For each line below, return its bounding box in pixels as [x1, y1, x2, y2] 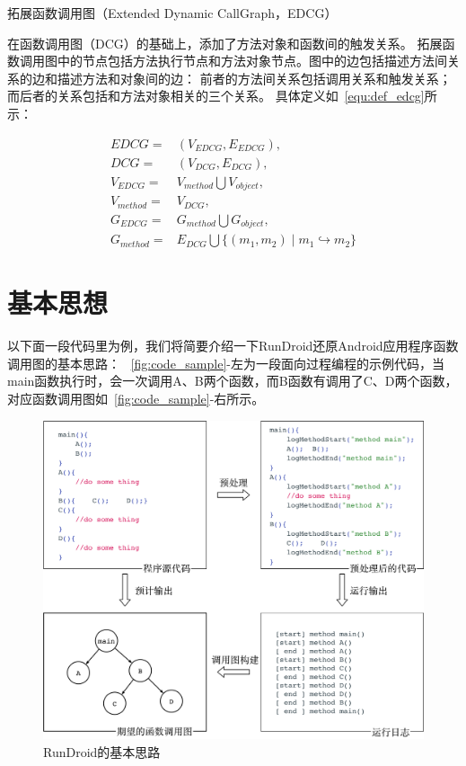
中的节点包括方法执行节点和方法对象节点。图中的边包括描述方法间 [57, 51, 447, 70]
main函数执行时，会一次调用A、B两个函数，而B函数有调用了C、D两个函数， [7, 371, 458, 390]
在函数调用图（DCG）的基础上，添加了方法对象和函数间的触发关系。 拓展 [7, 33, 443, 52]
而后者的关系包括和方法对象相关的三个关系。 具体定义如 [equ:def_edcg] [7, 86, 425, 105]
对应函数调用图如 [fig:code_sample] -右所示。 [7, 389, 265, 408]
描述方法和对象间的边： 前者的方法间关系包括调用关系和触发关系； [57, 68, 452, 87]
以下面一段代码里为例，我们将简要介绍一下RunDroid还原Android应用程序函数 [7, 336, 459, 355]
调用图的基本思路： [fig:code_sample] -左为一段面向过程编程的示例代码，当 [7, 353, 444, 372]
